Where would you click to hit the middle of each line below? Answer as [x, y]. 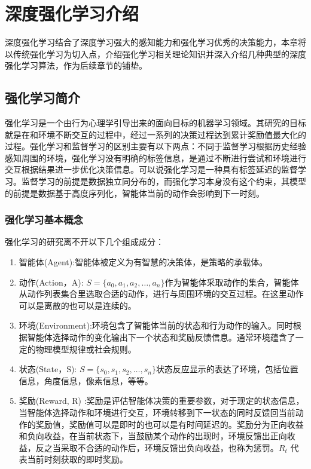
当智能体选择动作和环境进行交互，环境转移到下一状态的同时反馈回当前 [157, 413]
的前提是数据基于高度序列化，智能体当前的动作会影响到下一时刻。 [135, 193]
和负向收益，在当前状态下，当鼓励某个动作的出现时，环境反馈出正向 [153, 436]
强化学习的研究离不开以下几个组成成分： [84, 242]
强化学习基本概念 [44, 220]
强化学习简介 [42, 98]
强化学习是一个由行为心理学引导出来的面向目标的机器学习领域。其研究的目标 [155, 123]
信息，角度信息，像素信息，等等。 [86, 380]
